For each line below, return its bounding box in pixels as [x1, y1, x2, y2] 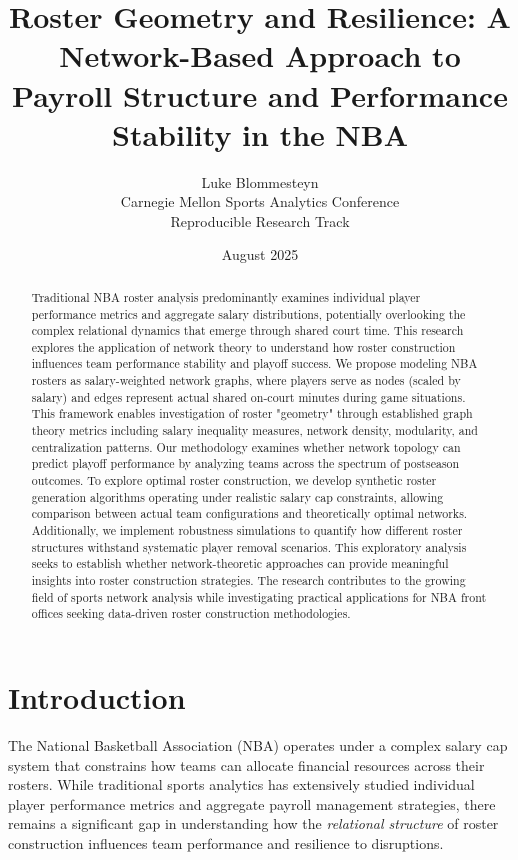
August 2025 [221, 244, 299, 265]
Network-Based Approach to [59, 35, 461, 76]
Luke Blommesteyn [201, 171, 319, 192]
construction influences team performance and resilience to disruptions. [8, 832, 444, 853]
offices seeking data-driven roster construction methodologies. [31, 605, 351, 622]
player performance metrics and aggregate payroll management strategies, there [8, 793, 496, 814]
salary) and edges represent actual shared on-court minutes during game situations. [31, 388, 466, 405]
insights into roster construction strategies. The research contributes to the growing [31, 572, 466, 589]
